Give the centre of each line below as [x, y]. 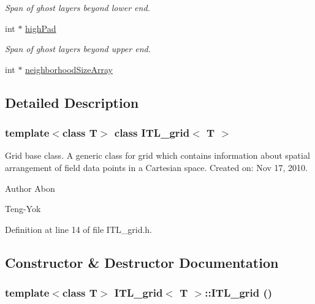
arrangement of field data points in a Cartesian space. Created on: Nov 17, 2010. [156, 167]
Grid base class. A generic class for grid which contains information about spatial [157, 155]
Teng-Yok [23, 209]
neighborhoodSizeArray [69, 69]
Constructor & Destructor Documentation [142, 262]
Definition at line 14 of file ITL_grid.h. [79, 229]
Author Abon [30, 188]
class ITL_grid [152, 133]
